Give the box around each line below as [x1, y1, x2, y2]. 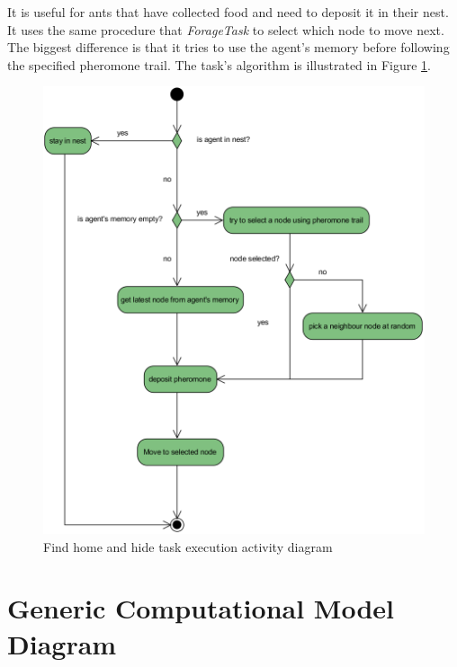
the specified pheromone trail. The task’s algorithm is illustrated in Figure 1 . [7, 55, 431, 74]
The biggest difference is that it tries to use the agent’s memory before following [7, 38, 450, 57]
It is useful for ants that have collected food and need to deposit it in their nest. [7, 3, 449, 21]
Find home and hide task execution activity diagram [43, 537, 333, 556]
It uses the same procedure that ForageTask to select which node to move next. [7, 20, 444, 39]
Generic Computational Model [7, 590, 394, 627]
